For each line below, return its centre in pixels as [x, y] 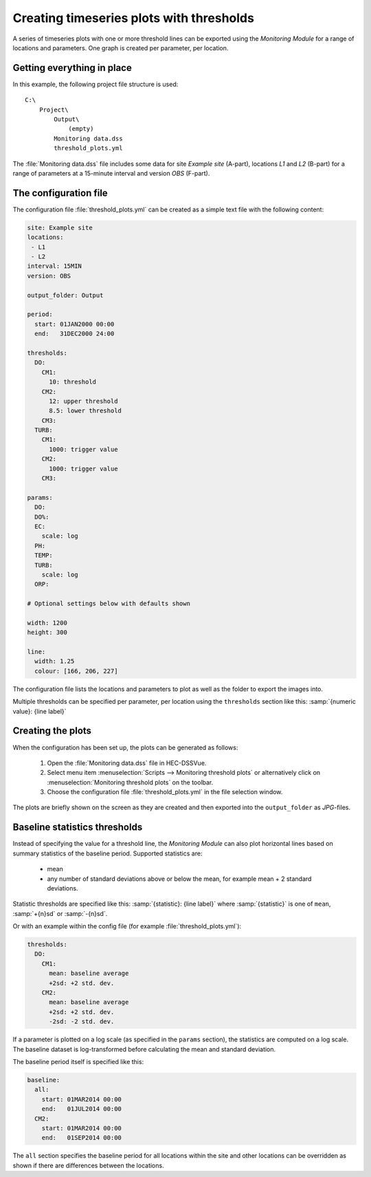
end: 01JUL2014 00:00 [81, 1109]
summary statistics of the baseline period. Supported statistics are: [108, 853]
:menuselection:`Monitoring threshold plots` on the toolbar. [130, 782]
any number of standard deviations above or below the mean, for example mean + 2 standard [179, 879]
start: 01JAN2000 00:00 [75, 324]
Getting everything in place [72, 68]
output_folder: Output [65, 295]
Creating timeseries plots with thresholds [133, 18]
